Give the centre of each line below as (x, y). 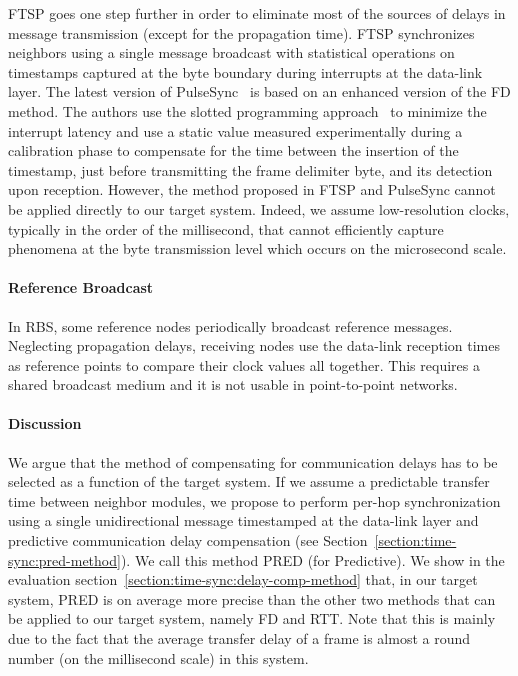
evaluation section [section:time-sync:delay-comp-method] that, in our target (243, 579)
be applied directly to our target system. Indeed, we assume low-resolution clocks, (259, 208)
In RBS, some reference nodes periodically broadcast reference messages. (230, 325)
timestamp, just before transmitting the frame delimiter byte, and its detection (250, 169)
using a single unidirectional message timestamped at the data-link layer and (243, 520)
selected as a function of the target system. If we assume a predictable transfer (249, 481)
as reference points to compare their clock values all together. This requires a (244, 364)
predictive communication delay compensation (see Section (188, 540)
